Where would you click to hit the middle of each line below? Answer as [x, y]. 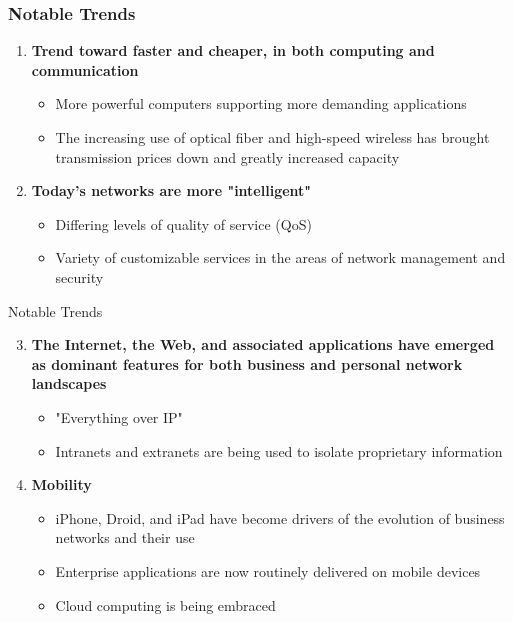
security [79, 276]
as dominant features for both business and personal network [247, 363]
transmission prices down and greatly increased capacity [227, 156]
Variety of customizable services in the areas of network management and [280, 257]
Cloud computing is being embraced [165, 604]
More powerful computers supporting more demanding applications [261, 103]
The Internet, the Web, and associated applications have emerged [263, 344]
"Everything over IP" [119, 416]
